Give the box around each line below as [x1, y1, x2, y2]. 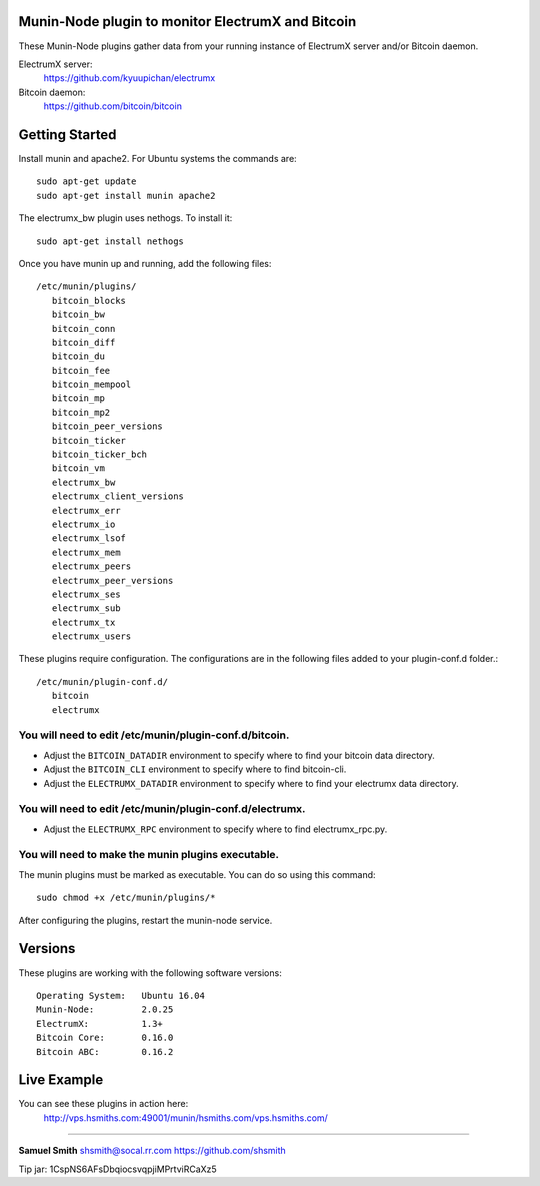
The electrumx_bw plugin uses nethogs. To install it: [18, 212, 233, 224]
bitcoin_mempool [51, 379, 132, 390]
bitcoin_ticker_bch [51, 449, 148, 460]
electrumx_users [51, 631, 132, 642]
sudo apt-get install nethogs [36, 235, 185, 247]
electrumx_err [51, 505, 121, 516]
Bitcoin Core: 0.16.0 [36, 1032, 174, 1044]
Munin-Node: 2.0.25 [36, 1004, 174, 1015]
